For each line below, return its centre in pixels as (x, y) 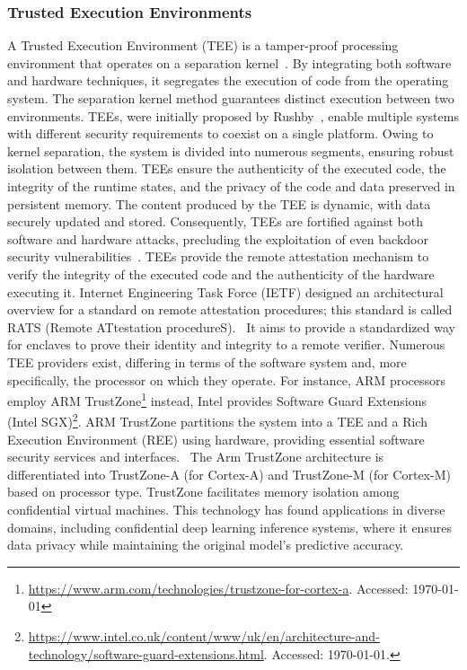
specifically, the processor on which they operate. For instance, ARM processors (227, 379)
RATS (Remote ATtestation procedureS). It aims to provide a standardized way (231, 326)
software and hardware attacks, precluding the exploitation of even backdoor (218, 238)
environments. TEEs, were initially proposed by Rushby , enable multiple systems (233, 115)
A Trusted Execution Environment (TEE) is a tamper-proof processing (203, 45)
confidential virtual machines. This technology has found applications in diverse (226, 509)
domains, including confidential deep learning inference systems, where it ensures (229, 527)
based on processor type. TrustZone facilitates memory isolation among (203, 492)
